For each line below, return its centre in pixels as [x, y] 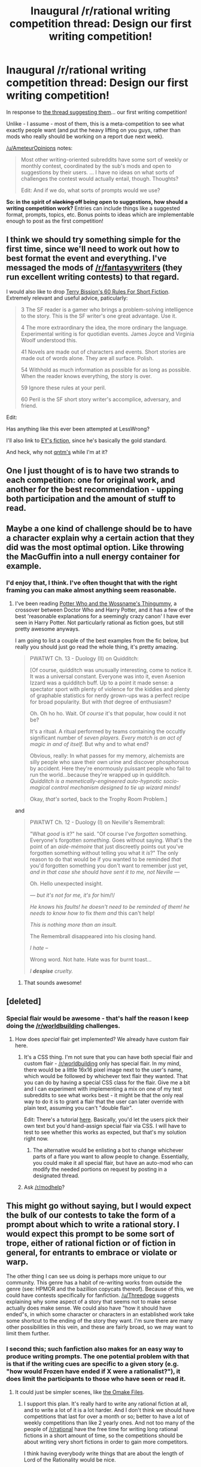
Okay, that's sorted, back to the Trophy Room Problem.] [98, 799]
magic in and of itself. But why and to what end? [89, 744]
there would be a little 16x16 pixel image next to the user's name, [103, 1070]
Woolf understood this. [49, 340]
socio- [171, 781]
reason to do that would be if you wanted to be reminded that [105, 859]
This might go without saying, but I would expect [99, 1206]
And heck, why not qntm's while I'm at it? [57, 452]
